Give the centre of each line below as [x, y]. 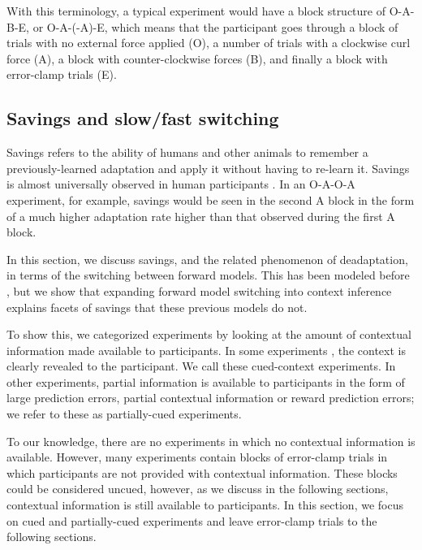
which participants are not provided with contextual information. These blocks [202, 472]
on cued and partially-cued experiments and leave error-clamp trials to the [192, 520]
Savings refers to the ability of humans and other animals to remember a [187, 152]
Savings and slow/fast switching [143, 118]
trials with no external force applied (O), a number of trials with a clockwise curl [209, 43]
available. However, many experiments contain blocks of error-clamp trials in [197, 457]
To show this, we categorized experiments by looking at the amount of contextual [209, 334]
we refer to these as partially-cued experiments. [124, 414]
